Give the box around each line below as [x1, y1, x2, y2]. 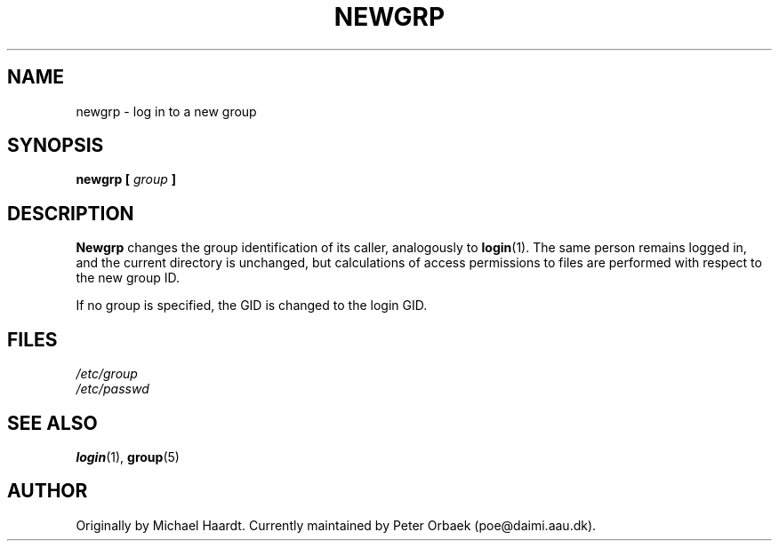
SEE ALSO [7, 411, 98, 434]
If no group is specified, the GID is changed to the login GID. [76, 298, 428, 314]
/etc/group [76, 366, 138, 382]
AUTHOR [7, 480, 88, 503]
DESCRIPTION [7, 202, 134, 225]
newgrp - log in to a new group [76, 103, 257, 119]
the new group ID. [76, 270, 181, 286]
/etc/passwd [76, 381, 149, 397]
